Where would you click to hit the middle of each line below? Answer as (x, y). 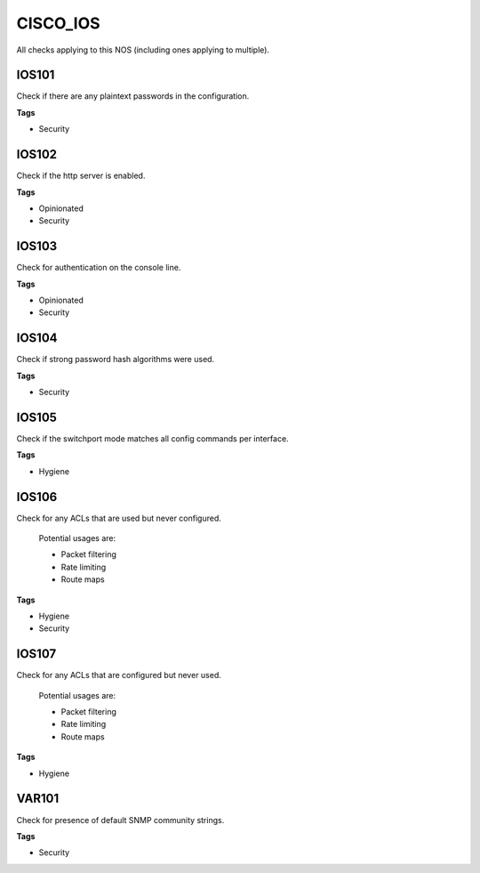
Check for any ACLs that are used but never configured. (119, 518)
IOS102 (37, 154)
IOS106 (37, 497)
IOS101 (36, 75)
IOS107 (36, 654)
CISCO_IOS (59, 23)
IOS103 (37, 246)
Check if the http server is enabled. (81, 176)
